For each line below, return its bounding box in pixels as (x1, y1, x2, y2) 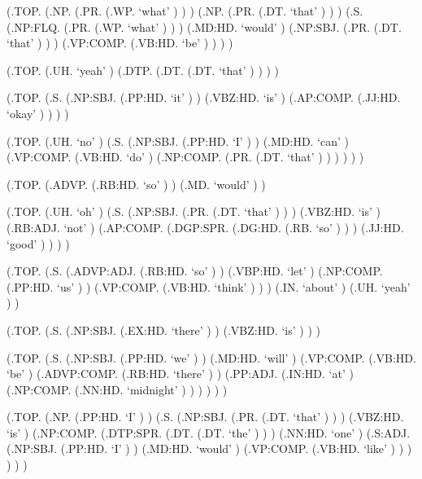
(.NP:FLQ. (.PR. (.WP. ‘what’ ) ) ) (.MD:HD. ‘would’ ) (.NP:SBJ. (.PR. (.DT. (7, 18, 402, 35)
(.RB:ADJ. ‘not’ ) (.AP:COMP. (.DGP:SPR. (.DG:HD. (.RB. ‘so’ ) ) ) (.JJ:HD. (7, 218, 404, 235)
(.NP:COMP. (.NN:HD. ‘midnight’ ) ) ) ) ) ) (7, 380, 228, 398)
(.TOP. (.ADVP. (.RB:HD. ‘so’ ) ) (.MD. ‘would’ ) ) (7, 175, 266, 192)
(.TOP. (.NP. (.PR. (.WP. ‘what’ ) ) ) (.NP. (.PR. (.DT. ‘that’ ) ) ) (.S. (7, 2, 363, 19)
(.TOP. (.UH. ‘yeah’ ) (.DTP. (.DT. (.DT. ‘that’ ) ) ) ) (7, 61, 280, 78)
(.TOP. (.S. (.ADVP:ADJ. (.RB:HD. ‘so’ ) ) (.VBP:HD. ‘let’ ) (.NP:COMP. (7, 262, 383, 279)
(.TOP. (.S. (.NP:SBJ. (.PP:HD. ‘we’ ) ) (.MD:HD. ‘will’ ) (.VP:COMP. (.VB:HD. (7, 349, 416, 366)
